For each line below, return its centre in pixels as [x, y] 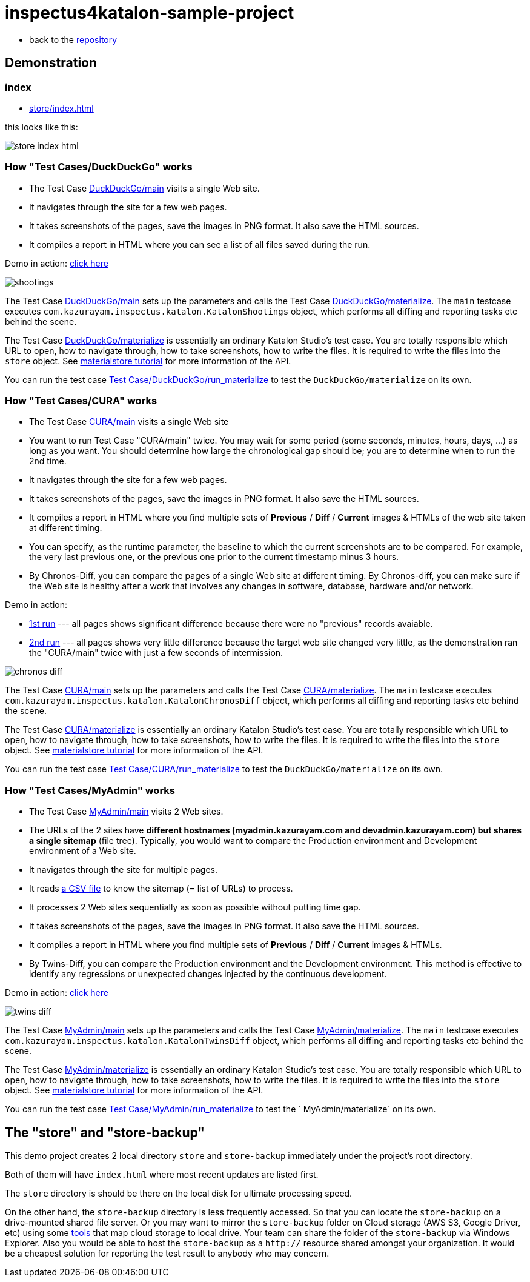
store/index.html [61, 108]
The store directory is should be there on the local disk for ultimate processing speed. [179, 1194]
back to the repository [73, 39]
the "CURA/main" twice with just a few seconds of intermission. [156, 653]
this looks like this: [41, 127]
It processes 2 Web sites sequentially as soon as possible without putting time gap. [195, 907]
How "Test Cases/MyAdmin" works [90, 790]
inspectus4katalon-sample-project [150, 13]
